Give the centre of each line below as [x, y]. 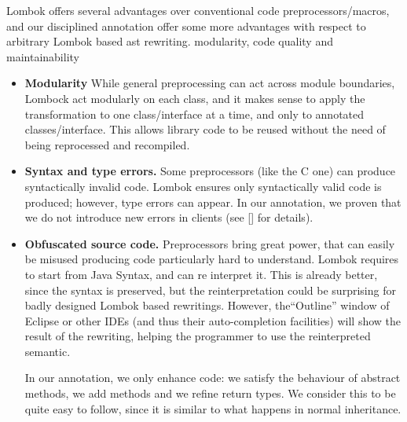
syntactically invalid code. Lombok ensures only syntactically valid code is [203, 186]
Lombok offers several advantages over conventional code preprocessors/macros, [198, 10]
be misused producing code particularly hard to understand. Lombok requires [212, 259]
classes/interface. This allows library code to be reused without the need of [205, 129]
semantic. [48, 351]
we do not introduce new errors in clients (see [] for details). [169, 217]
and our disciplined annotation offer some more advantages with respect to [186, 26]
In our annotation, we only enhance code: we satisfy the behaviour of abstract [213, 378]
